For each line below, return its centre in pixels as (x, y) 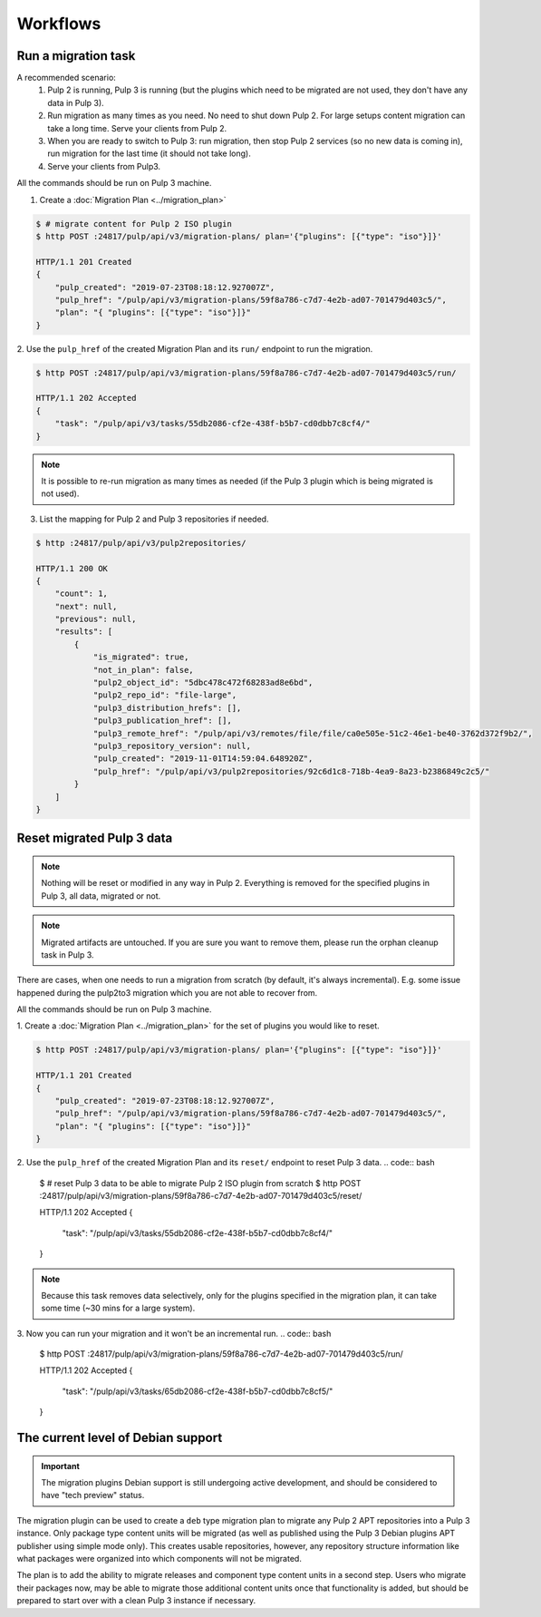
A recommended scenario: (67, 78)
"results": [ (84, 632)
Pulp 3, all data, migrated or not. (101, 896)
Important (61, 1466)
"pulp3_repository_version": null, (172, 746)
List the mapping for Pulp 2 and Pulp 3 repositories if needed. (154, 519)
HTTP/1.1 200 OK (72, 568)
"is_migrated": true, (141, 657)
